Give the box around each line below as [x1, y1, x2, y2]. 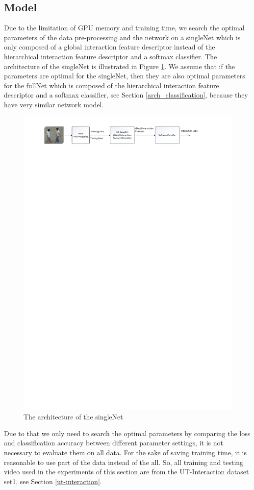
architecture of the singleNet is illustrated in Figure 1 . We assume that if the [4, 61, 235, 71]
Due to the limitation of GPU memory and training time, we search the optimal [4, 23, 245, 33]
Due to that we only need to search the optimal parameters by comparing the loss [4, 428, 251, 438]
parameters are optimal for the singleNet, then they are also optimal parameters [4, 71, 245, 81]
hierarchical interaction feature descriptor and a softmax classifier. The [4, 51, 217, 61]
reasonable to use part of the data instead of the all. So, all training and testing [4, 457, 244, 467]
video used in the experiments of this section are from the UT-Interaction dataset [4, 466, 249, 477]
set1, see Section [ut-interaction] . [4, 476, 102, 486]
